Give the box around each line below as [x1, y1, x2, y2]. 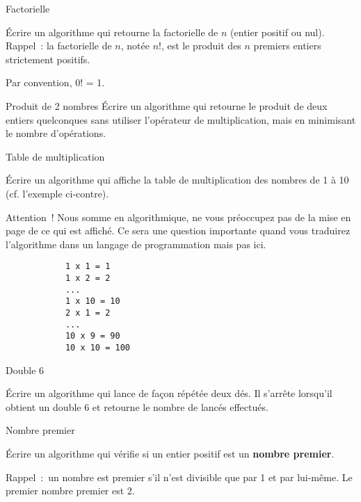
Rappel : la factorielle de [6, 38, 112, 53]
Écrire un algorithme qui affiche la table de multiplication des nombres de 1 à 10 [6, 172, 349, 187]
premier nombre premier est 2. [6, 483, 135, 498]
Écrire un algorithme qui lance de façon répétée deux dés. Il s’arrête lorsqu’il [6, 386, 332, 400]
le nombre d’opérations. [6, 126, 106, 140]
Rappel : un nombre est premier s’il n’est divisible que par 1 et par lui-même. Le [6, 469, 353, 484]
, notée [120, 38, 150, 53]
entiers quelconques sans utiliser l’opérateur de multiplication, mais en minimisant [6, 112, 356, 127]
